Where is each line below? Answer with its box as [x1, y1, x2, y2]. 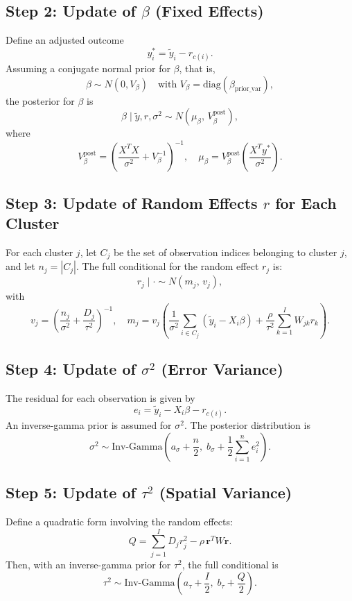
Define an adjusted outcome [6, 33, 124, 47]
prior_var [234, 85, 261, 93]
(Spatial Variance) [159, 482, 292, 503]
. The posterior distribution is [184, 418, 310, 432]
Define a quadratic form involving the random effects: [6, 514, 233, 528]
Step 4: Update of [6, 358, 136, 380]
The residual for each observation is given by [6, 391, 195, 405]
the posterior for [6, 93, 75, 108]
